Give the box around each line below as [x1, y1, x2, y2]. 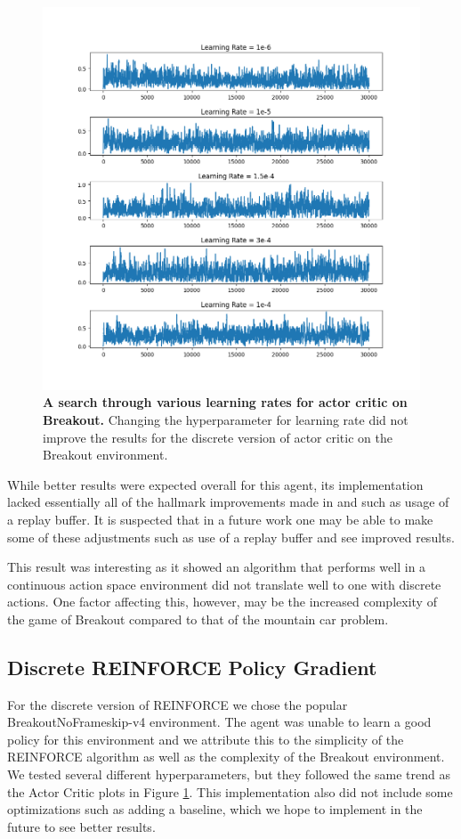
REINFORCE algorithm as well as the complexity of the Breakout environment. [7, 747, 445, 766]
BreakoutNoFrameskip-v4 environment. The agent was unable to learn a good [7, 713, 432, 731]
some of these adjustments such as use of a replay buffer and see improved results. [7, 527, 455, 546]
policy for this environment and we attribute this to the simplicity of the [7, 729, 404, 748]
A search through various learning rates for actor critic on [43, 393, 408, 411]
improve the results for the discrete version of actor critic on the [43, 428, 392, 446]
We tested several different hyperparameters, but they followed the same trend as [7, 765, 450, 784]
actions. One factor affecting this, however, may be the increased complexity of [7, 592, 437, 611]
